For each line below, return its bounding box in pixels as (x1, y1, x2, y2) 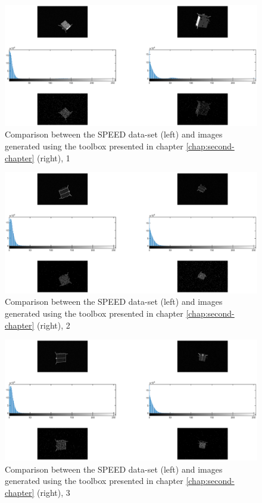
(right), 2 (37, 318, 70, 331)
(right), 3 (37, 486, 70, 498)
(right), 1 (37, 151, 70, 164)
